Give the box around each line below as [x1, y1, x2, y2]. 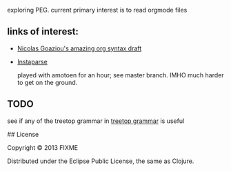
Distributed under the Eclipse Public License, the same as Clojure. [7, 157, 194, 165]
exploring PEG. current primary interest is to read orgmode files [7, 6, 188, 14]
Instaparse [17, 57, 48, 66]
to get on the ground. [17, 78, 78, 86]
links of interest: [7, 26, 79, 37]
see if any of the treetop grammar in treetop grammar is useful [7, 117, 185, 125]
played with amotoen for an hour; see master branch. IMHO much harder [17, 70, 224, 79]
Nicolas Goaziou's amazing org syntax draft [17, 44, 142, 52]
